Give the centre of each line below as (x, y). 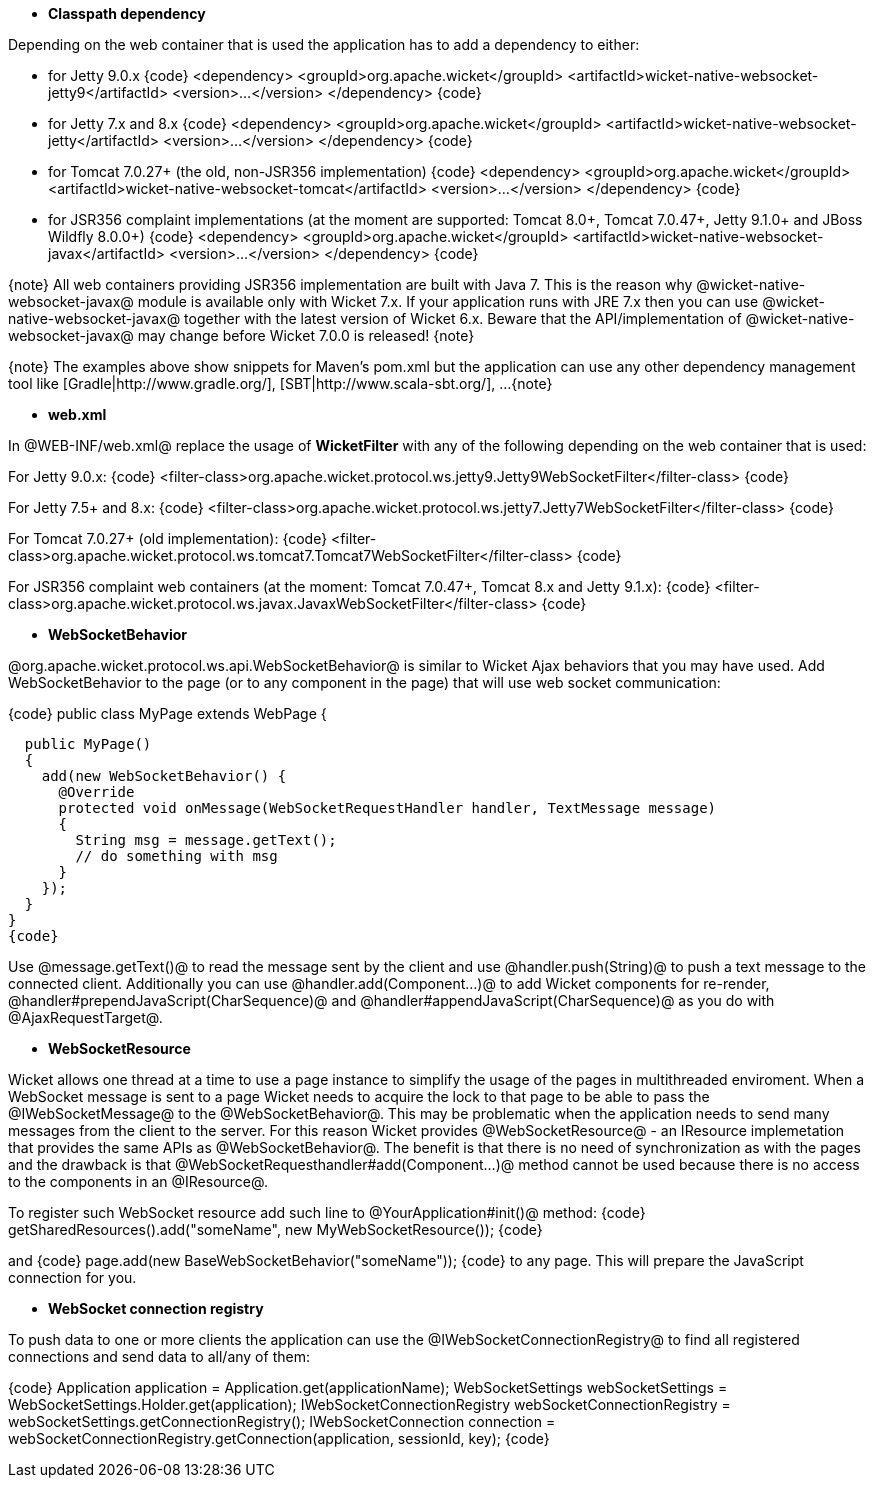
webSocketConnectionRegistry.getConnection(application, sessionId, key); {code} (279, 1438)
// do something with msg (176, 856)
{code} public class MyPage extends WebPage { (167, 713)
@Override (96, 792)
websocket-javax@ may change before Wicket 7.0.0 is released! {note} (241, 335)
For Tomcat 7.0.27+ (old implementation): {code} (168, 538)
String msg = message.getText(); (206, 840)
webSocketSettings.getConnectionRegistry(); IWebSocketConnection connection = (282, 1421)
